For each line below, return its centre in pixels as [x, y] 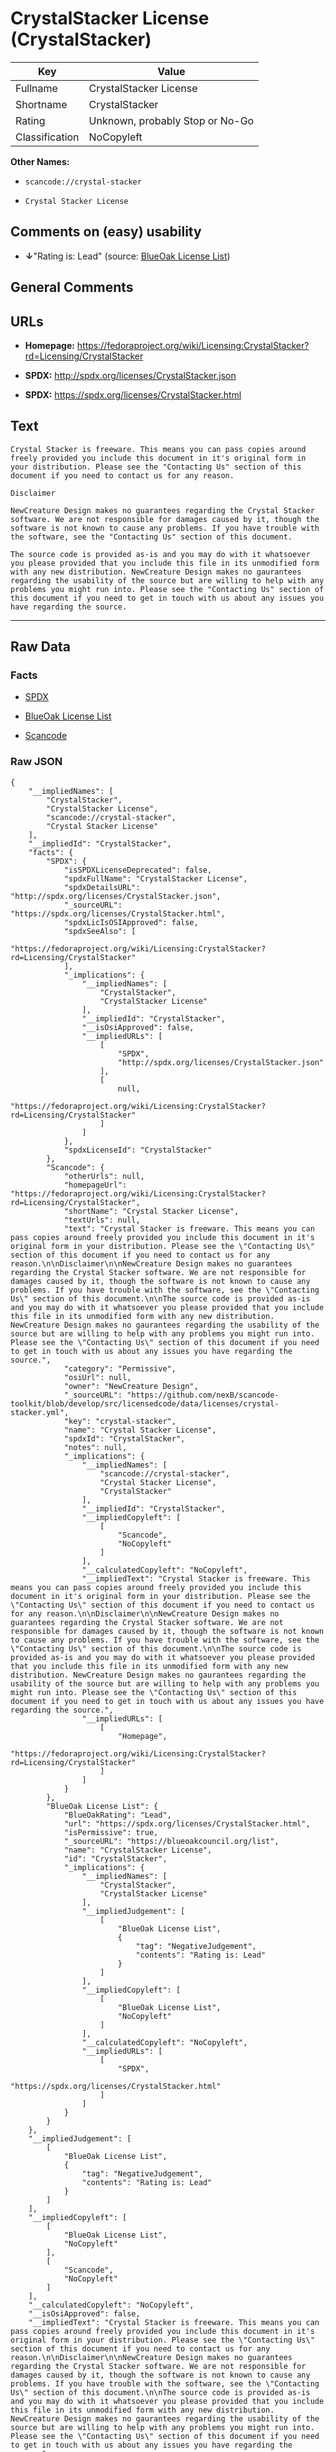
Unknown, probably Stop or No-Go [171, 120]
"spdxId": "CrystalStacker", [124, 1438]
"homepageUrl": [95, 1185]
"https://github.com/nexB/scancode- [203, 1395]
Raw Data [41, 647]
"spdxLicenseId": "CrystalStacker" [138, 1150]
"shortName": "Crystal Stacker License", [151, 1211]
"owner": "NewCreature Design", [131, 1386]
